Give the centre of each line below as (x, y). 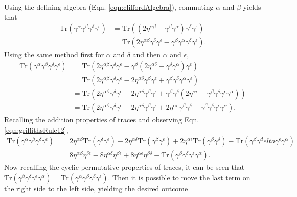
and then (147, 54)
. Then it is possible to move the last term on (179, 177)
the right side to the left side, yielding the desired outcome (96, 188)
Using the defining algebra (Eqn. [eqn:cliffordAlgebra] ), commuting (109, 7)
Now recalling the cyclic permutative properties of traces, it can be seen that (124, 167)
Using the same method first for (54, 54)
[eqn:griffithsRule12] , (36, 129)
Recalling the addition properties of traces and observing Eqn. (102, 119)
